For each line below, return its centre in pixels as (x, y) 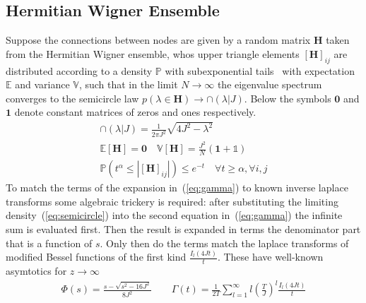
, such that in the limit (128, 84)
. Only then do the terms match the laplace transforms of (224, 243)
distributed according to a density (79, 70)
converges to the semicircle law (72, 98)
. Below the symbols (288, 98)
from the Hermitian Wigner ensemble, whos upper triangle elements (153, 53)
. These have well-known (270, 257)
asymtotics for (36, 271)
